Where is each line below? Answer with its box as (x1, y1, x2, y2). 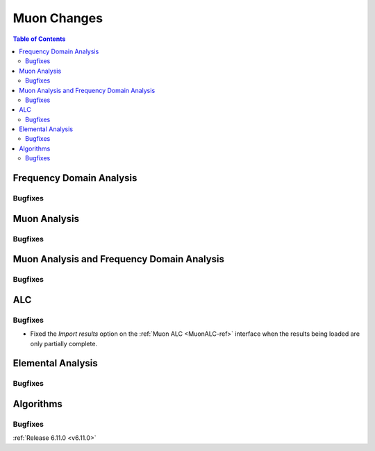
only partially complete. (30, 339, 97, 348)
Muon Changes (12, 10, 103, 26)
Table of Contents (12, 35, 66, 43)
